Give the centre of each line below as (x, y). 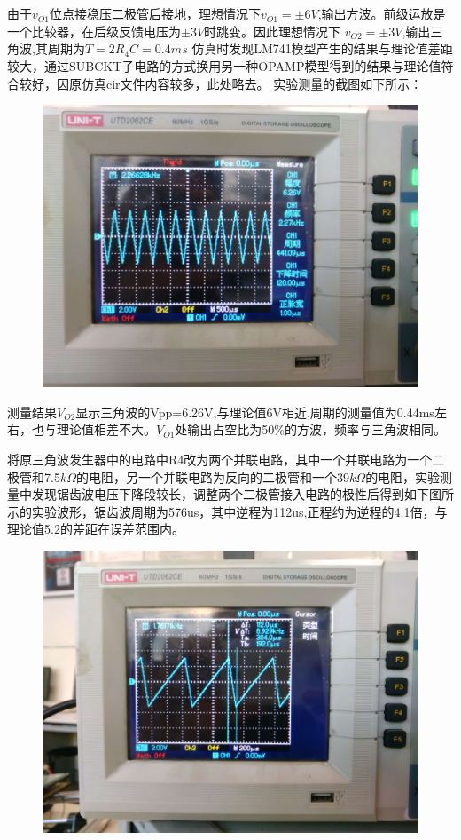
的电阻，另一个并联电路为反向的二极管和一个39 (213, 476)
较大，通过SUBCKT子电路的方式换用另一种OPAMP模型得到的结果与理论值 (224, 65)
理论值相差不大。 (106, 429)
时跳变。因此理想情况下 (273, 31)
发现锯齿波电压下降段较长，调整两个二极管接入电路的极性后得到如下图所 (242, 494)
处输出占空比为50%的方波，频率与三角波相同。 (311, 429)
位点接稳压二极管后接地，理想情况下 (155, 14)
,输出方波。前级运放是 (382, 14)
